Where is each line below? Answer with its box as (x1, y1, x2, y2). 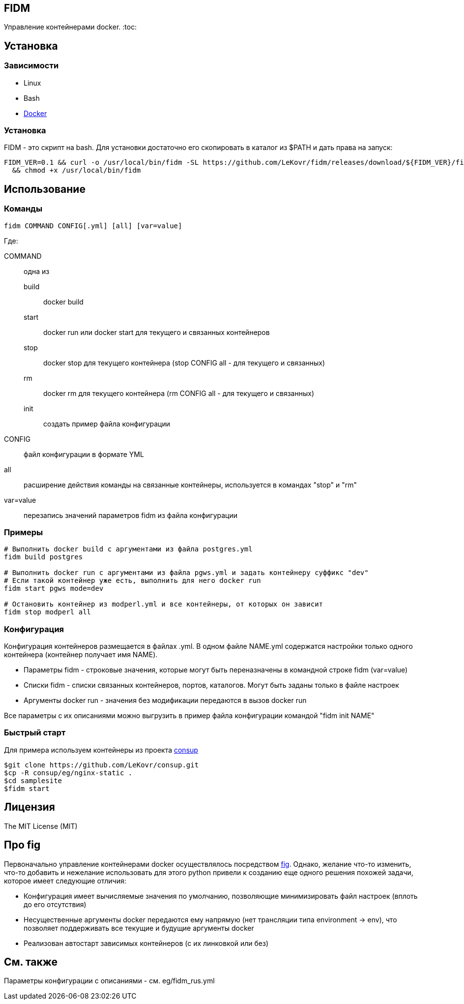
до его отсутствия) (24, 900, 87, 909)
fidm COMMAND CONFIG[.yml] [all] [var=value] (4, 221, 182, 230)
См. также (4, 955, 58, 968)
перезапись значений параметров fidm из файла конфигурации (24, 511, 238, 519)
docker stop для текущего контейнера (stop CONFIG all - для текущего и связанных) (43, 358, 325, 367)
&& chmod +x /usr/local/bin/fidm (12, 166, 141, 175)
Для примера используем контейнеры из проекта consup (4, 745, 198, 754)
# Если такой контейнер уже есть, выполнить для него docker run (4, 577, 261, 585)
